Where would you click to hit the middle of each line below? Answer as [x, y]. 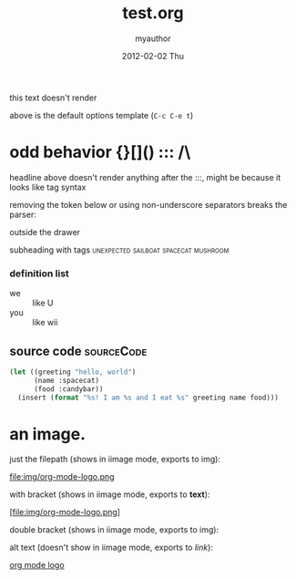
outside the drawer [45, 232]
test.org [153, 13]
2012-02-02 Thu [153, 56]
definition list [40, 274]
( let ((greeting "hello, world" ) [73, 372]
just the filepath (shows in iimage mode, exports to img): [115, 460]
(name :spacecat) [66, 380]
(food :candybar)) [68, 389]
